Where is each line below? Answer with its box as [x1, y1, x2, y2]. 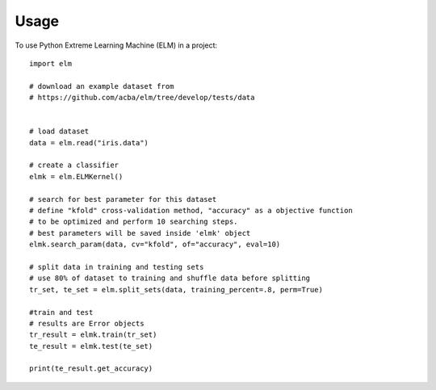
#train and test [29, 308, 94, 317]
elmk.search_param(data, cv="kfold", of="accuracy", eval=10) [29, 240, 281, 250]
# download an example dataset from [29, 82, 174, 90]
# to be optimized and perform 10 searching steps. [29, 217, 238, 226]
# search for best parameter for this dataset [29, 195, 217, 203]
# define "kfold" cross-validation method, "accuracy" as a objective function [29, 206, 353, 216]
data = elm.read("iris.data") [29, 138, 149, 147]
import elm [29, 59, 73, 68]
